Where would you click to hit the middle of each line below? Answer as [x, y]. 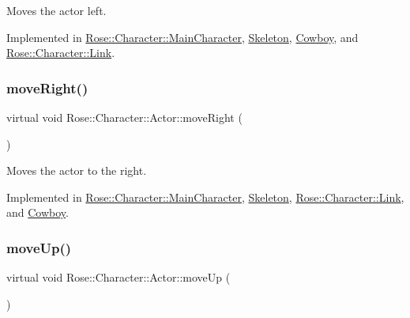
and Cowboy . [38, 212]
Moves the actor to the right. [77, 170]
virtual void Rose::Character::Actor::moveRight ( [124, 117]
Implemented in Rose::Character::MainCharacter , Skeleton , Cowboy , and [182, 37]
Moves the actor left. [56, 10]
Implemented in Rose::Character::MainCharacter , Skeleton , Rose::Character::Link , [205, 197]
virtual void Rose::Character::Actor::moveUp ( [118, 277]
